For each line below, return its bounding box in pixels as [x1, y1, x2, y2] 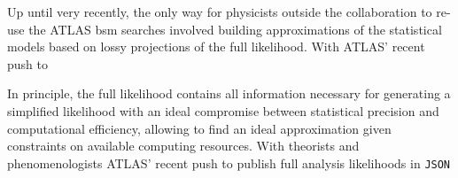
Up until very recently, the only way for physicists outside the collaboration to [7, 3, 432, 20]
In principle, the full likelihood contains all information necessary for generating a [7, 84, 451, 103]
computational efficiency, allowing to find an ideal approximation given [7, 119, 392, 137]
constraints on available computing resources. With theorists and [7, 136, 360, 155]
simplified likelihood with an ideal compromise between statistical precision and [7, 101, 439, 120]
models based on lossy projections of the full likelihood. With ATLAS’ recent [7, 37, 425, 56]
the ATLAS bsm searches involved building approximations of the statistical [28, 19, 442, 38]
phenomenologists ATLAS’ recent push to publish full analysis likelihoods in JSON [7, 153, 451, 172]
